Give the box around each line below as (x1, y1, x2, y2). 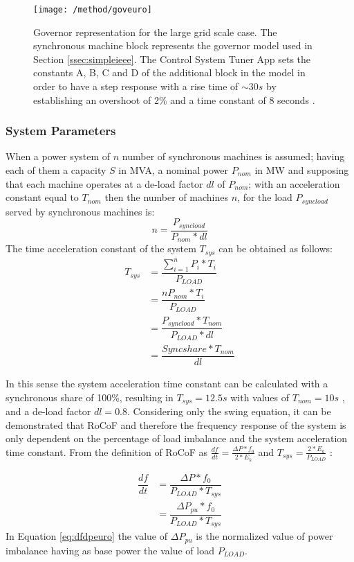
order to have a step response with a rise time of (33, 79, 239, 94)
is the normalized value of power (196, 529, 333, 543)
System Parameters (6, 122, 116, 139)
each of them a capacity (6, 163, 106, 177)
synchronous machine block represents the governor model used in (33, 38, 313, 53)
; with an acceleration (248, 176, 340, 191)
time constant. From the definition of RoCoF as (6, 444, 208, 459)
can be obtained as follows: (218, 241, 333, 256)
